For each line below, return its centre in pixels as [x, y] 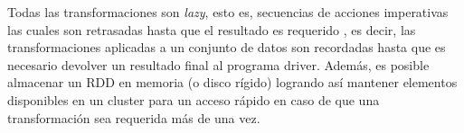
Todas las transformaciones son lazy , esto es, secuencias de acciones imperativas [228, 12]
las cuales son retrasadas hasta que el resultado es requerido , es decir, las [212, 29]
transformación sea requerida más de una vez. [134, 117]
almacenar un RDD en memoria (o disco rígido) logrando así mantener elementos [232, 82]
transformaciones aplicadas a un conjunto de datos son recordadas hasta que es [227, 47]
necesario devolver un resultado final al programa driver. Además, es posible [218, 64]
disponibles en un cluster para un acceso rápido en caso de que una [194, 99]
